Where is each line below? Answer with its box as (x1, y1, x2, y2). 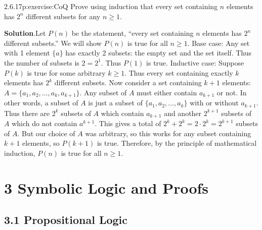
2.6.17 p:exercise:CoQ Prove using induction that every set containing (4, 1, 218, 11)
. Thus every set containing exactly (124, 67, 233, 78)
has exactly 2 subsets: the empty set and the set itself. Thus (65, 47, 252, 58)
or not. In (216, 87, 247, 97)
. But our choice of (17, 128, 75, 138)
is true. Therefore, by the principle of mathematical (97, 138, 257, 148)
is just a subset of (88, 97, 143, 108)
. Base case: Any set (187, 37, 250, 48)
